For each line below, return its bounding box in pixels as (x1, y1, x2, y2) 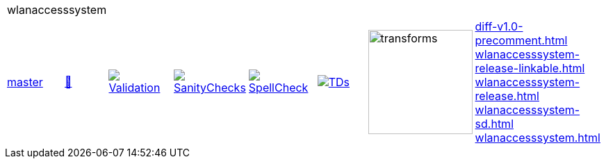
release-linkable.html (475, 61, 585, 75)
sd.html (475, 117, 514, 131)
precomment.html (475, 33, 568, 47)
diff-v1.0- (475, 19, 523, 33)
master (7, 75, 43, 89)
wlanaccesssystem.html (475, 131, 600, 145)
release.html (475, 89, 539, 103)
